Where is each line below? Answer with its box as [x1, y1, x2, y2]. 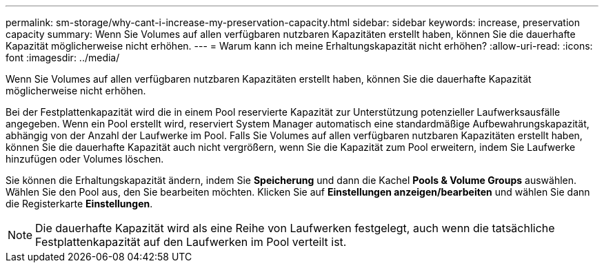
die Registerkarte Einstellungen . [6, 198, 153, 209]
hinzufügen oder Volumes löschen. [6, 153, 164, 165]
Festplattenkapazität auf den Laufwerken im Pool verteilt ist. [35, 235, 347, 249]
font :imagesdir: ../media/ [6, 52, 120, 63]
